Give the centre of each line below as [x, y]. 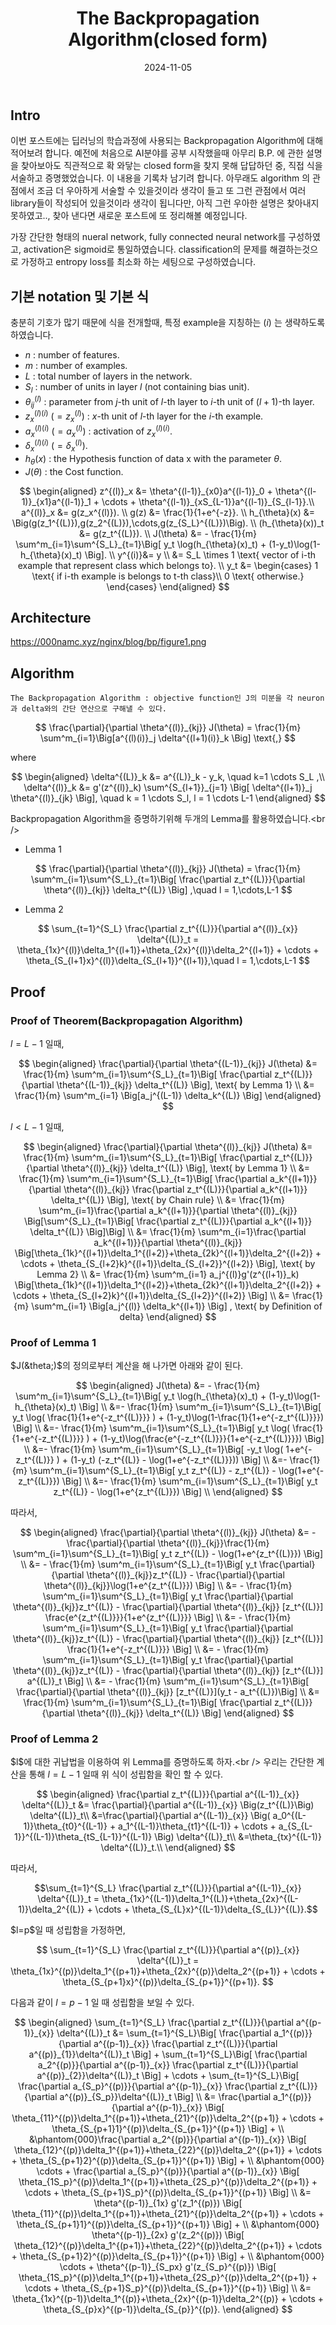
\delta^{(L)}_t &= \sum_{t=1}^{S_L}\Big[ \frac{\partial [164, 2033]
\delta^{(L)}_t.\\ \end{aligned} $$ [168, 1848]
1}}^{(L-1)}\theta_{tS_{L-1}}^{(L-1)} [83, 1837]
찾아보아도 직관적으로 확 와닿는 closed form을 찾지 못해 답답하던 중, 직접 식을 [171, 166]
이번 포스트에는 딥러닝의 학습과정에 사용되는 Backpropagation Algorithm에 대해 [167, 141]
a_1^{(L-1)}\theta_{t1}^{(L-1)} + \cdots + [197, 1826]
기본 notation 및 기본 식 [80, 296]
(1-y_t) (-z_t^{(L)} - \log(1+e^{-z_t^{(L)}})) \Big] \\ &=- [178, 1460]
